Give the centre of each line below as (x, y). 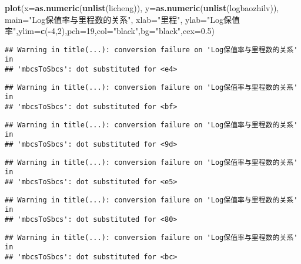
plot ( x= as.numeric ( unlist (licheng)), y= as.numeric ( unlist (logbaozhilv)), (142, 8)
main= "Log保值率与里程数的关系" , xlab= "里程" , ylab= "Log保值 (123, 19)
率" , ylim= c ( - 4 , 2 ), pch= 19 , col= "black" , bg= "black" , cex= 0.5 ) (110, 31)
